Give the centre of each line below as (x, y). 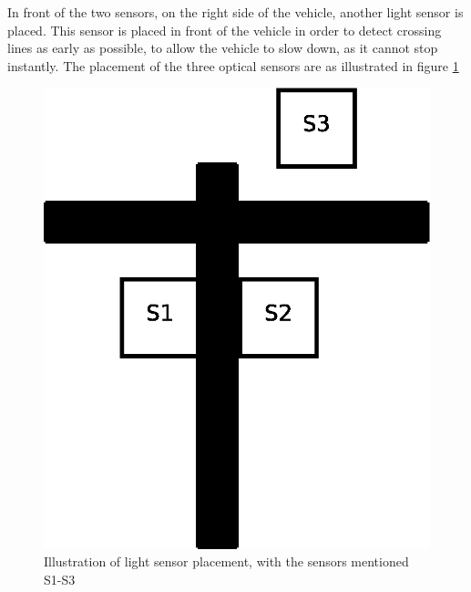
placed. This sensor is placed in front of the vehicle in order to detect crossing (225, 30)
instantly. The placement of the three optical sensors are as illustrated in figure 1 (233, 65)
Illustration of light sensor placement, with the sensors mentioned (226, 561)
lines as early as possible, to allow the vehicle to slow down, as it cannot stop (223, 48)
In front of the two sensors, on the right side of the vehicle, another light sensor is (235, 12)
